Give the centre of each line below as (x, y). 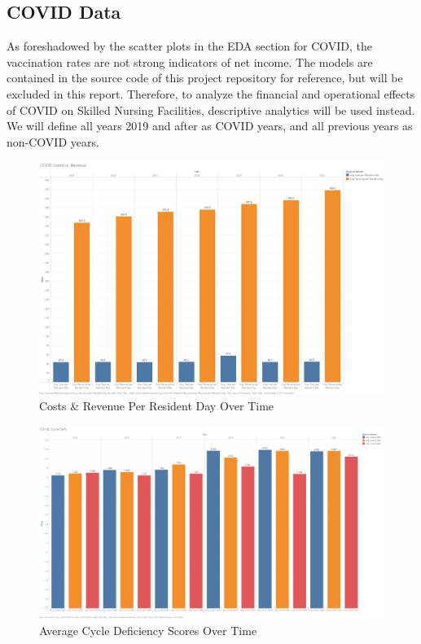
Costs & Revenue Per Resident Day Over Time (157, 406)
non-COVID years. (53, 141)
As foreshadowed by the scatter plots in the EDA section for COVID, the (190, 46)
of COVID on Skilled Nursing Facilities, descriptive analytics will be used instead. (211, 110)
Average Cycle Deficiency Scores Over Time (148, 630)
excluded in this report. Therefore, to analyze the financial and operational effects (211, 93)
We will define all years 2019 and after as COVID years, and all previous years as (210, 126)
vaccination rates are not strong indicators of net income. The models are (190, 61)
